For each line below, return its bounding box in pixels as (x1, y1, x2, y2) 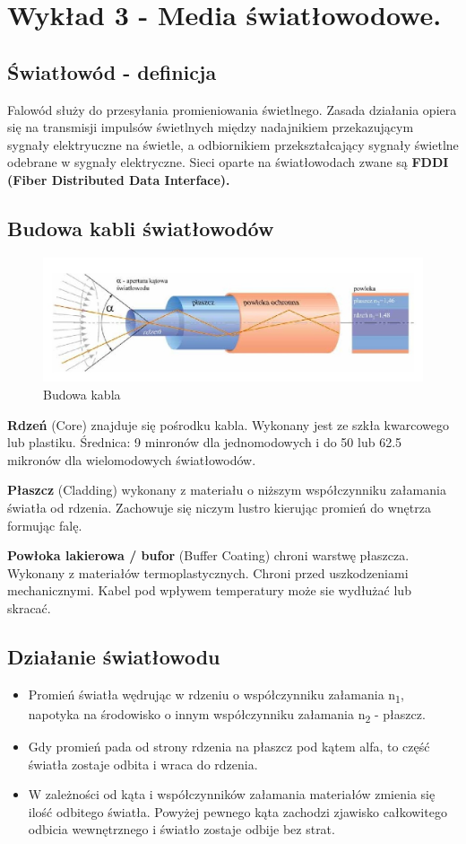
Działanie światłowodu (7, 642, 220, 670)
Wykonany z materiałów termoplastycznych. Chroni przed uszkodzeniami (7, 563, 409, 582)
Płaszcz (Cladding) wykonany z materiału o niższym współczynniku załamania (7, 480, 446, 499)
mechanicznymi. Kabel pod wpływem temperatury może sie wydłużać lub (7, 581, 411, 600)
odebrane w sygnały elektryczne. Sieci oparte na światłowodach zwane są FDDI (7, 153, 449, 171)
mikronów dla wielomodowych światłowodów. (7, 450, 256, 469)
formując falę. (7, 515, 82, 534)
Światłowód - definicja (7, 57, 217, 85)
